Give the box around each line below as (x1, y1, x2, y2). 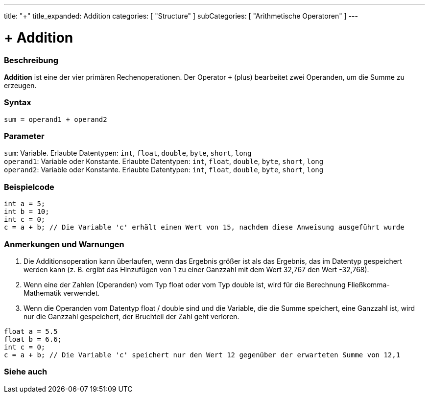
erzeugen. (4, 81, 37, 90)
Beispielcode (4, 182, 54, 192)
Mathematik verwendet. (24, 288, 100, 297)
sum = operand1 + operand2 (4, 115, 107, 123)
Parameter (4, 131, 45, 141)
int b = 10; (4, 208, 49, 216)
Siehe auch (4, 367, 48, 377)
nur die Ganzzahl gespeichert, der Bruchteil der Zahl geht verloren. (24, 312, 239, 321)
